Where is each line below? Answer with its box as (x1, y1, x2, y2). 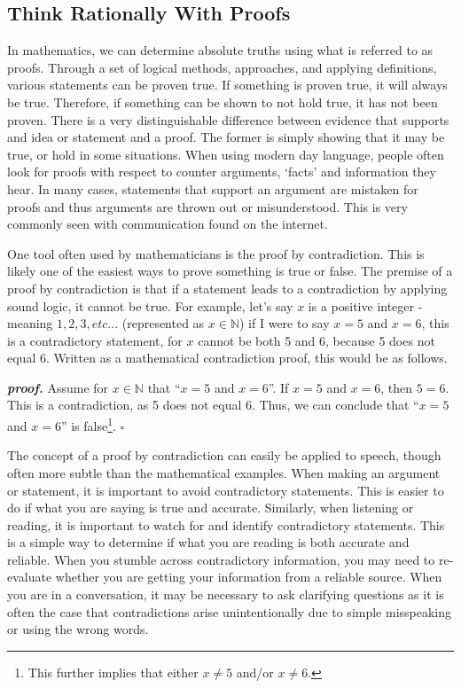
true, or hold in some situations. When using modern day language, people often (7, 145, 444, 163)
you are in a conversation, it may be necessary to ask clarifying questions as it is (7, 585, 444, 604)
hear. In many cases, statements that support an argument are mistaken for (7, 179, 418, 198)
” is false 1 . (60, 414, 116, 434)
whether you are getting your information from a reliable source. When (55, 567, 442, 586)
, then (380, 378, 413, 396)
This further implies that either (27, 662, 199, 681)
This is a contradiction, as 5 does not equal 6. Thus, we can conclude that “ (7, 395, 419, 414)
